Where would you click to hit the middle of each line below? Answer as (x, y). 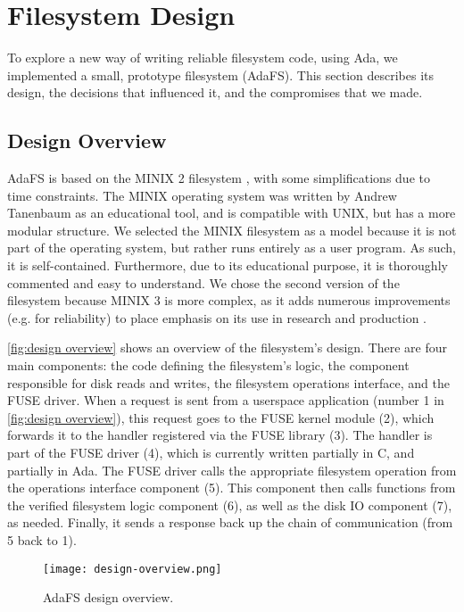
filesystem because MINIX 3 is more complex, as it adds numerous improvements (229, 300)
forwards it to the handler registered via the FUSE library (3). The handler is (220, 435)
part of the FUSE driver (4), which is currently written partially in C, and (211, 453)
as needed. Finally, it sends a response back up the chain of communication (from (230, 522)
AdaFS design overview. (108, 597)
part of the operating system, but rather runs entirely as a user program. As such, (232, 248)
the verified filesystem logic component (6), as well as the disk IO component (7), (230, 504)
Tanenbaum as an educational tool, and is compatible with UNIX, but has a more (232, 213)
